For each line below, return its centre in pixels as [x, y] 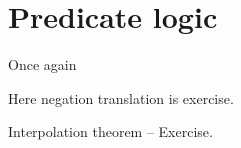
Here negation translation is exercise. [121, 97]
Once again [42, 64]
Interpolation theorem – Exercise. [110, 131]
